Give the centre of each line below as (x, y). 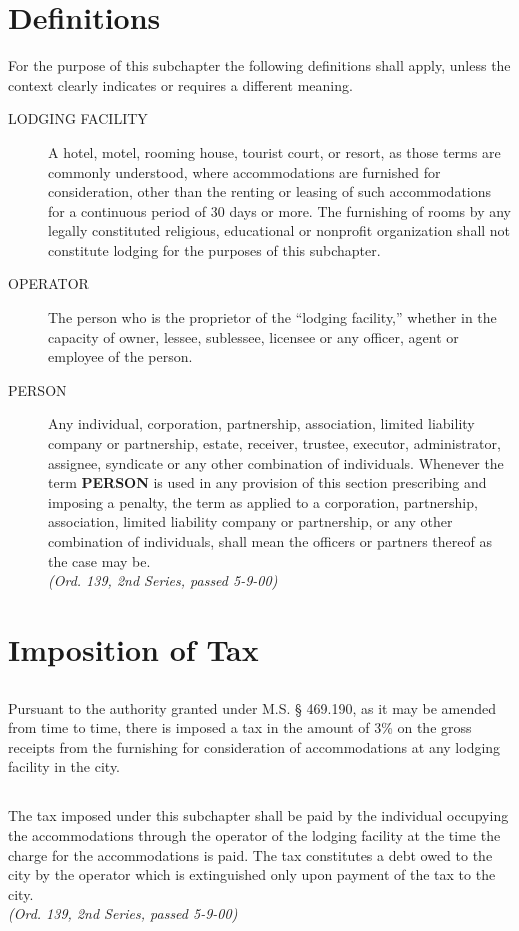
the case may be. (99, 560)
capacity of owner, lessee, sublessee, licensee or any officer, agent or (253, 336)
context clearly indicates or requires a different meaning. (180, 84)
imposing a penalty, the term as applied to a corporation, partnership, (263, 501)
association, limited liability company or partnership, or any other (250, 521)
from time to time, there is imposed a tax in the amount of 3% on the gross (240, 727)
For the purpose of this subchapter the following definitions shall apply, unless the (259, 65)
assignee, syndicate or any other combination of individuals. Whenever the (276, 462)
